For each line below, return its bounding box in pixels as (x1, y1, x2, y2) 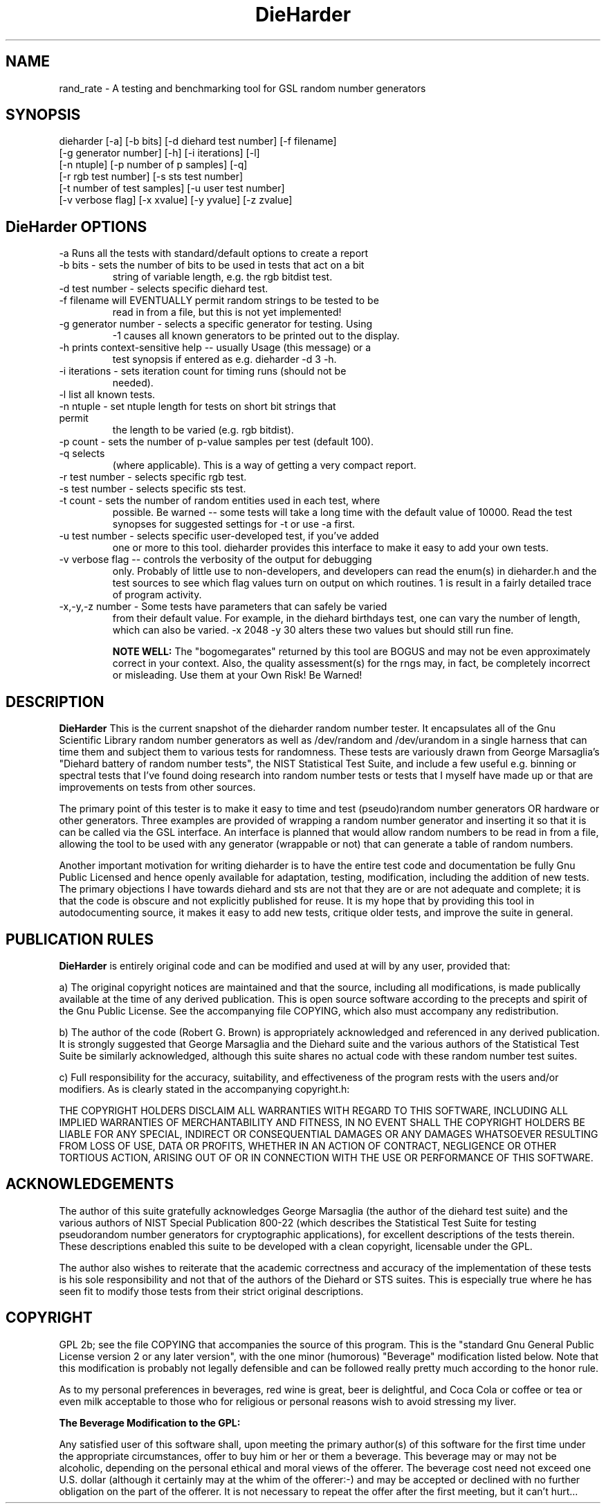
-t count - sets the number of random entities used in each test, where (59, 494, 380, 507)
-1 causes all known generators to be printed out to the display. (112, 330, 400, 342)
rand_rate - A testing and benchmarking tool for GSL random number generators (59, 82, 426, 94)
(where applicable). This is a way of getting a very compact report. (112, 459, 416, 472)
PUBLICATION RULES (6, 930, 154, 948)
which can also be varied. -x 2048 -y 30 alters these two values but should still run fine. (112, 624, 514, 636)
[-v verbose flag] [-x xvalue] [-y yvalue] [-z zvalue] (59, 194, 293, 206)
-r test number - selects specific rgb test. (59, 471, 247, 483)
